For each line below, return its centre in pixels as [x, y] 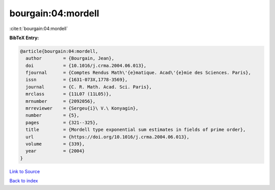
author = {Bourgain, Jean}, [70, 58]
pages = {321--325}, [62, 123]
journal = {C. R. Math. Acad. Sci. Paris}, [89, 87]
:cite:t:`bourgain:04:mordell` [39, 29]
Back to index [24, 181]
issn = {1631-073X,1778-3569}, [77, 80]
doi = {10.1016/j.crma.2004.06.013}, [86, 65]
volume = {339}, [55, 144]
